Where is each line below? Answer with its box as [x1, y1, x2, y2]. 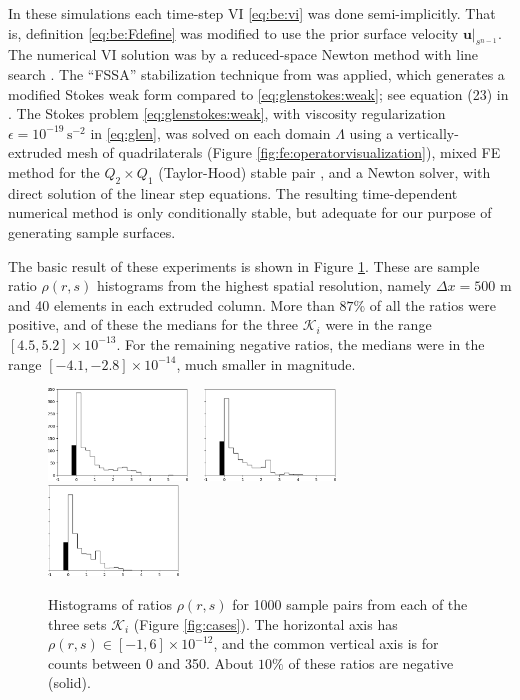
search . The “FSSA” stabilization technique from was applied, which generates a [8, 63, 505, 84]
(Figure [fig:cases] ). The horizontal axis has [133, 613, 398, 634]
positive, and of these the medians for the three [8, 314, 299, 335]
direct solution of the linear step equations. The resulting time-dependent [8, 182, 458, 203]
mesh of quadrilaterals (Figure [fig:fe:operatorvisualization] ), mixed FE [66, 142, 501, 163]
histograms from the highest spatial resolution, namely [97, 275, 432, 296]
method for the [8, 161, 100, 182]
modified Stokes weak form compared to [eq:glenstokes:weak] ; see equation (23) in [8, 83, 509, 104]
